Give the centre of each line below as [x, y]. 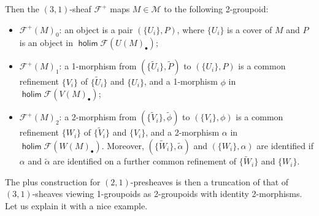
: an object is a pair [96, 29]
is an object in [46, 43]
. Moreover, [123, 146]
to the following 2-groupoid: [216, 9]
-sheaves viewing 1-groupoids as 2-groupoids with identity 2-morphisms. [167, 194]
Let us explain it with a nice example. [76, 206]
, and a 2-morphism [183, 132]
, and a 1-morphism [181, 81]
